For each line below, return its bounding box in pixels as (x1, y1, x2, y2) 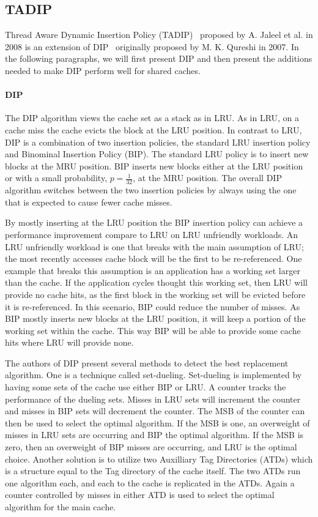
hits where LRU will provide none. (5, 336, 134, 349)
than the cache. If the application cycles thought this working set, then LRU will (5, 276, 308, 289)
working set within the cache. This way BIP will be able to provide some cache (5, 324, 301, 337)
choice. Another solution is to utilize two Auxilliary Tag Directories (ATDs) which (5, 452, 313, 465)
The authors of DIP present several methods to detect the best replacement (5, 356, 289, 369)
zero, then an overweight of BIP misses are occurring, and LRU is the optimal (5, 441, 297, 453)
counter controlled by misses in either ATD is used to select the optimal (5, 488, 275, 501)
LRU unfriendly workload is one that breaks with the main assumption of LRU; (5, 240, 304, 253)
